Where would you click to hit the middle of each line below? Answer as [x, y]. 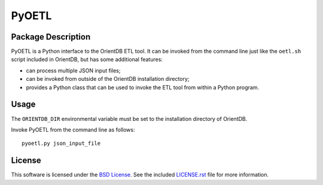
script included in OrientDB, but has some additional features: [87, 59]
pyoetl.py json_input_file [61, 143]
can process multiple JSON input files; [73, 70]
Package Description [51, 37]
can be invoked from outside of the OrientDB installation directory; [108, 79]
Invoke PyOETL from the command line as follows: [73, 129]
